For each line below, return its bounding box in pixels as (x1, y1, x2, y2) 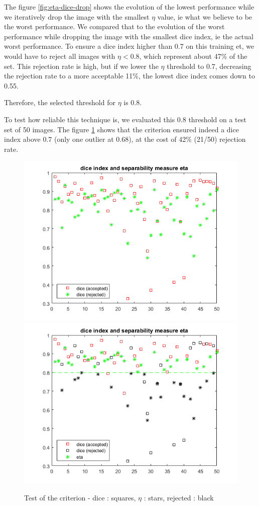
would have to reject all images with (4, 50, 115, 61)
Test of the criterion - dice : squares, (24, 492, 136, 502)
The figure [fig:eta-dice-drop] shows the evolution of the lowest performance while (4, 2, 254, 12)
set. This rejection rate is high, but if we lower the (4, 60, 159, 71)
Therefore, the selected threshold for (4, 97, 115, 108)
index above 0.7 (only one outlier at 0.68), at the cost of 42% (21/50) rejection (4, 134, 246, 144)
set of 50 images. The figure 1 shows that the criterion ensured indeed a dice (4, 124, 239, 134)
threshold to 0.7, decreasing (167, 60, 251, 71)
